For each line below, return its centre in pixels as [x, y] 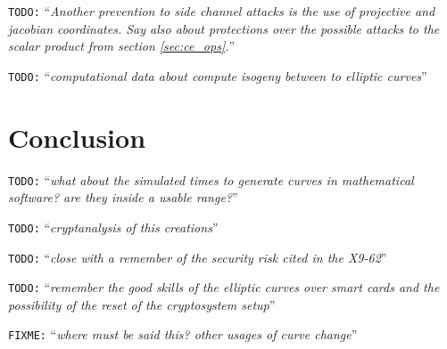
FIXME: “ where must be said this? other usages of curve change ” [183, 334]
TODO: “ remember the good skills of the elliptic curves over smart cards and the [224, 287]
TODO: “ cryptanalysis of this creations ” [113, 227]
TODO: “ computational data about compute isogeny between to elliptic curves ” [218, 75]
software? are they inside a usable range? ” [123, 197]
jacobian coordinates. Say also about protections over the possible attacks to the [224, 28]
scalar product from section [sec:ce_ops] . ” [122, 46]
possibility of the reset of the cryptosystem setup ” [142, 304]
